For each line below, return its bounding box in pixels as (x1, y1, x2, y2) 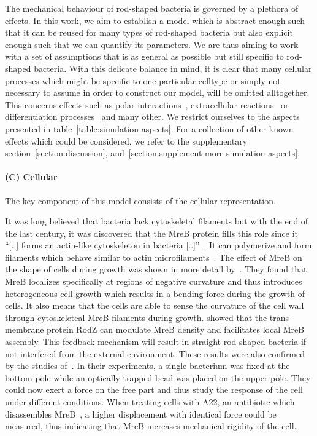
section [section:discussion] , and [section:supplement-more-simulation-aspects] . (5, 146, 300, 159)
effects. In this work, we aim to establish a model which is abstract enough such (5, 14, 305, 26)
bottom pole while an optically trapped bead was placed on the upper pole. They (5, 371, 311, 384)
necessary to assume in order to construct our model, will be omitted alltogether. (5, 86, 310, 99)
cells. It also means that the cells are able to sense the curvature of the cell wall (5, 299, 304, 312)
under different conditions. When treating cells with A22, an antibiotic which (5, 395, 295, 408)
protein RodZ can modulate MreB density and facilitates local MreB (47, 323, 305, 336)
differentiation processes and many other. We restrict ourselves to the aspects (5, 110, 300, 123)
